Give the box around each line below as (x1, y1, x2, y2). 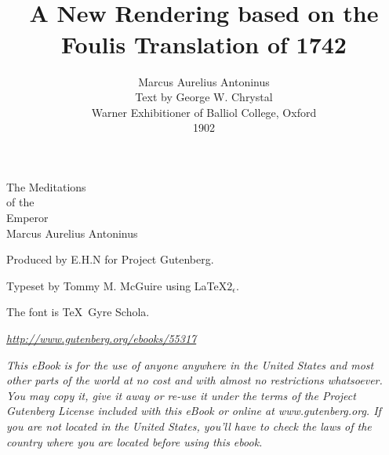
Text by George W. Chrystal (135, 89, 273, 105)
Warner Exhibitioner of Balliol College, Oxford (91, 104, 317, 120)
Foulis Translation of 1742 (61, 27, 347, 60)
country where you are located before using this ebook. (6, 433, 263, 450)
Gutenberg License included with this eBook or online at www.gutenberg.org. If (6, 402, 381, 419)
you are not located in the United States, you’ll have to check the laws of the (6, 418, 372, 434)
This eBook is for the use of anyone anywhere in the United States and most (6, 356, 374, 373)
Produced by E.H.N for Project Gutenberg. (6, 251, 214, 268)
